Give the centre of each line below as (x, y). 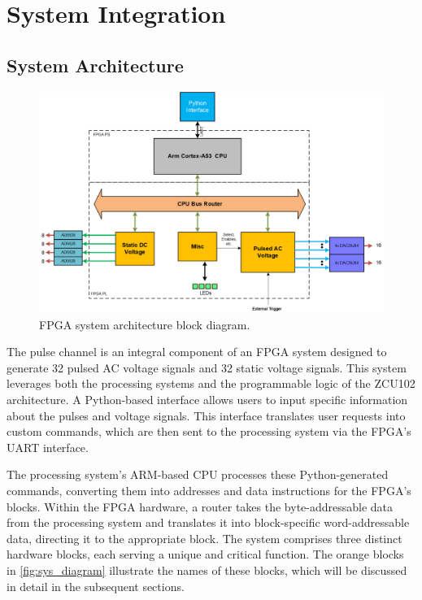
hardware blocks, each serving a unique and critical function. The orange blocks (205, 554)
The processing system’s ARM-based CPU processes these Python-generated (198, 474)
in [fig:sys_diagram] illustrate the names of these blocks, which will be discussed (207, 570)
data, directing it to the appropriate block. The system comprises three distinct (204, 538)
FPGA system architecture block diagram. (145, 324)
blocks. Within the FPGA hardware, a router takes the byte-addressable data (200, 506)
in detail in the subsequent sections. (96, 586)
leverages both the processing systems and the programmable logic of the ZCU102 (211, 383)
